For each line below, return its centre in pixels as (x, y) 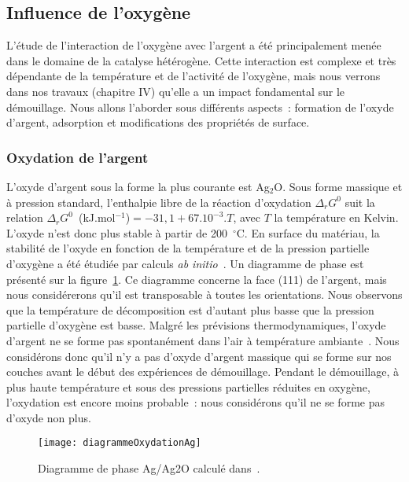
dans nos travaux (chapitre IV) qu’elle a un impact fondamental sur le (176, 91)
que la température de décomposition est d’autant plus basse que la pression (190, 309)
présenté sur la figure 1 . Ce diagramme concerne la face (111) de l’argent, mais (197, 279)
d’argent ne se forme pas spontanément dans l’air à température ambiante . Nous (203, 340)
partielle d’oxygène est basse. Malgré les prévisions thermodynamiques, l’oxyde (196, 325)
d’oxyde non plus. (49, 417)
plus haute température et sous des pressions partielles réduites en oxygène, (188, 386)
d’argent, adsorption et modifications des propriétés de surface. (158, 122)
